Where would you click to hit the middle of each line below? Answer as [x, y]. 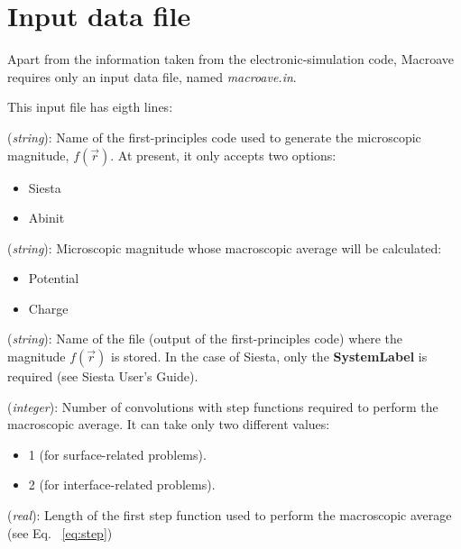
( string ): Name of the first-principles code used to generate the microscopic [214, 137]
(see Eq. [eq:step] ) [60, 532]
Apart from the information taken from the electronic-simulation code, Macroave [230, 59]
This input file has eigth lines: [90, 107]
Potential [54, 278]
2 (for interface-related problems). [122, 485]
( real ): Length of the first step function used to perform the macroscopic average [230, 515]
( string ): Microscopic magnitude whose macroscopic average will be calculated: [225, 247]
